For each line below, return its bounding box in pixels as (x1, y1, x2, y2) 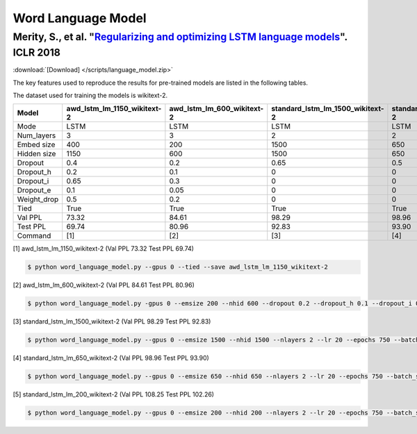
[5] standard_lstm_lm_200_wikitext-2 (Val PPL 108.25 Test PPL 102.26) (13, 390, 215, 399)
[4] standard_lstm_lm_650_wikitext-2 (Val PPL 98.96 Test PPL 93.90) (13, 354, 210, 362)
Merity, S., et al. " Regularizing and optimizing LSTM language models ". (13, 31, 347, 43)
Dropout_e (17, 185, 51, 195)
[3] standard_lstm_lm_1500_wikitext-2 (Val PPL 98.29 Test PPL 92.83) (13, 317, 211, 326)
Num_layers (17, 131, 56, 140)
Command (17, 231, 51, 241)
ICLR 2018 (13, 46, 60, 59)
